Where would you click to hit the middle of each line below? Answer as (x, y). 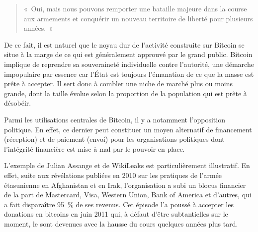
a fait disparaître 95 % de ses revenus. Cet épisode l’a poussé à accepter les (119, 204)
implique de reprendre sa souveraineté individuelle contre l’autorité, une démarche (129, 64)
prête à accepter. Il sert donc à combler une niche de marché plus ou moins (119, 84)
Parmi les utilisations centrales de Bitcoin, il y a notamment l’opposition (115, 119)
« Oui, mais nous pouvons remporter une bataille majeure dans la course (135, 8)
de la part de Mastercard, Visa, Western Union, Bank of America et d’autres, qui (128, 195)
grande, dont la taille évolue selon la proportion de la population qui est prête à (126, 93)
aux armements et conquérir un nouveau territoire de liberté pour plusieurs (138, 18)
